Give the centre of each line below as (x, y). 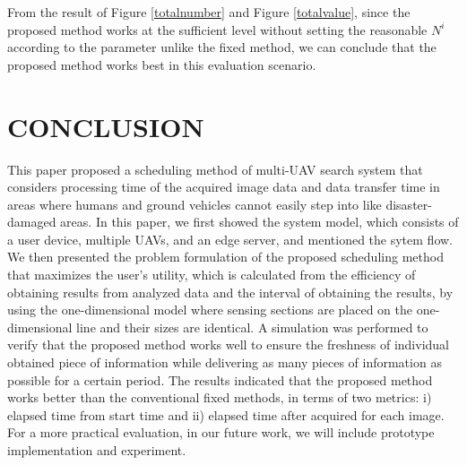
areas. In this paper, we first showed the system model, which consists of (259, 222)
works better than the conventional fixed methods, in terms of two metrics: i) (220, 397)
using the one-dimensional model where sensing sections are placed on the (210, 310)
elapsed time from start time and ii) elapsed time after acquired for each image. (226, 414)
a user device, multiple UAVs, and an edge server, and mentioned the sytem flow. (230, 239)
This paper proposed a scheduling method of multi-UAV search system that (215, 169)
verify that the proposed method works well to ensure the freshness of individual (229, 344)
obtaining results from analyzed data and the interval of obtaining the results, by (230, 292)
